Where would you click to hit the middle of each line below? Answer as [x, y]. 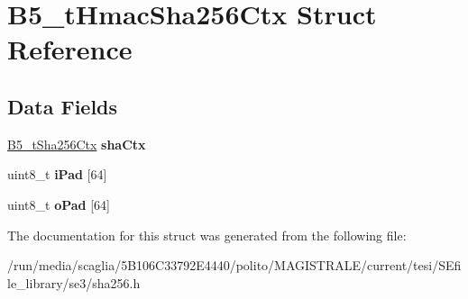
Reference [70, 49]
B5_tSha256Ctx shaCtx [77, 144]
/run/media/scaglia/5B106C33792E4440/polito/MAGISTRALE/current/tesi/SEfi [234, 265]
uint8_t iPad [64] [57, 174]
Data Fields [63, 106]
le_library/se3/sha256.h [74, 282]
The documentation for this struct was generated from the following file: [207, 235]
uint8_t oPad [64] [59, 204]
